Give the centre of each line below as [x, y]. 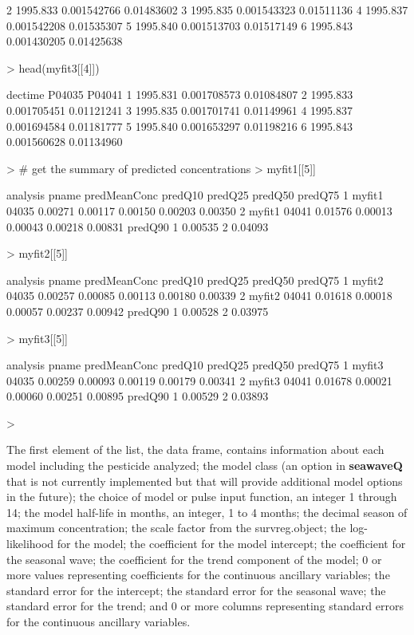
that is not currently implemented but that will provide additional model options [205, 481]
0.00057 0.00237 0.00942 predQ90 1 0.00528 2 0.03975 [138, 311]
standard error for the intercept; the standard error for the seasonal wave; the [196, 590]
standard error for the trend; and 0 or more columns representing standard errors [205, 606]
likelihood [30, 544]
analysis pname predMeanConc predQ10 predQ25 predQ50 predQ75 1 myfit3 [195, 365]
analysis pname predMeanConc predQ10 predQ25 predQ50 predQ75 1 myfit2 [195, 280]
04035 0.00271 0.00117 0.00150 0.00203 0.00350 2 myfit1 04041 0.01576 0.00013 [199, 210]
